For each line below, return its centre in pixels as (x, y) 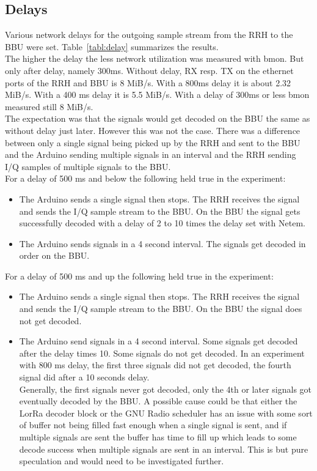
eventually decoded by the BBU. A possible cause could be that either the (158, 401)
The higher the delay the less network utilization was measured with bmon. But (155, 58)
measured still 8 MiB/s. (49, 106)
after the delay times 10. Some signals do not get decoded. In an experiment (162, 353)
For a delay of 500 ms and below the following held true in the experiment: (145, 178)
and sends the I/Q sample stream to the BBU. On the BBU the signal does (161, 309)
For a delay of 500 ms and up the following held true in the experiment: (139, 276)
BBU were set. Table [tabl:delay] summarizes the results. (112, 46)
